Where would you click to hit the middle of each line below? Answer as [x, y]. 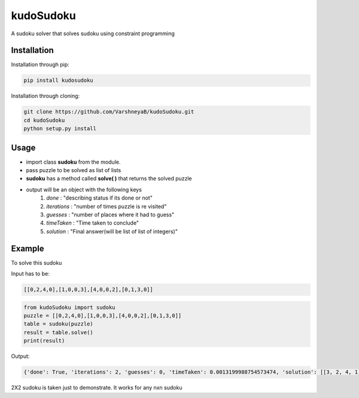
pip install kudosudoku [59, 80]
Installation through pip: [40, 65]
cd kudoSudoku [44, 120]
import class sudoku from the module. [73, 162]
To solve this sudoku [36, 262]
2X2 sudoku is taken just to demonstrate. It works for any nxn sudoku [97, 388]
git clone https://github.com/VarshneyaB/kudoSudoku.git [109, 112]
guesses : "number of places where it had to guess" [110, 215]
